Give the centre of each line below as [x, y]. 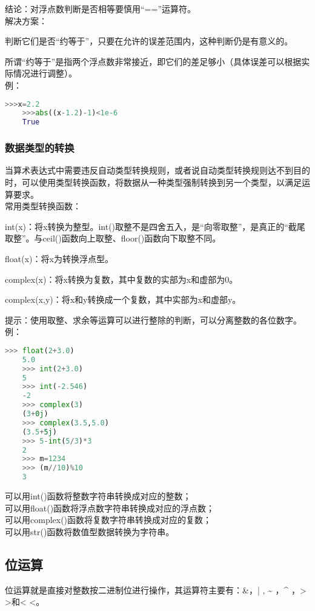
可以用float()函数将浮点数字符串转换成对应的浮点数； [110, 508]
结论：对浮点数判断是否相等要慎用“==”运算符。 [100, 8]
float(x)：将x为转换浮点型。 [59, 258]
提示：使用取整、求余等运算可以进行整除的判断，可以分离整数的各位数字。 [153, 319]
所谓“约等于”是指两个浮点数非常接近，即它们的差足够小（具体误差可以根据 [153, 61]
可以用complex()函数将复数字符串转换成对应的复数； [108, 520]
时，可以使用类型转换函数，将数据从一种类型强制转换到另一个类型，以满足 [153, 182]
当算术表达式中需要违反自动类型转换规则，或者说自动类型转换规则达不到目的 [157, 170]
